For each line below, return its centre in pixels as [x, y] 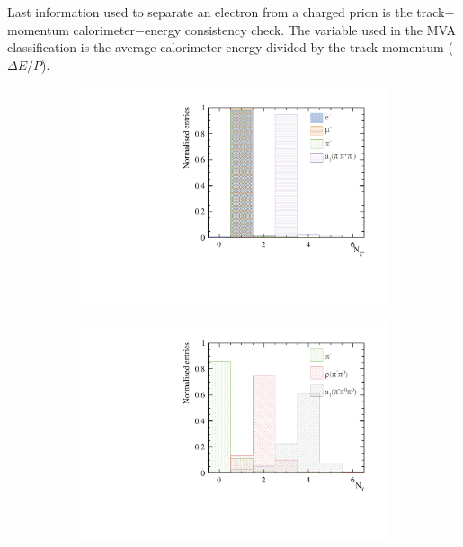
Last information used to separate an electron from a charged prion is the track [226, 12]
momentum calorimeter [71, 29]
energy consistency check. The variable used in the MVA [300, 29]
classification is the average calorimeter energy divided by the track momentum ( [230, 47]
